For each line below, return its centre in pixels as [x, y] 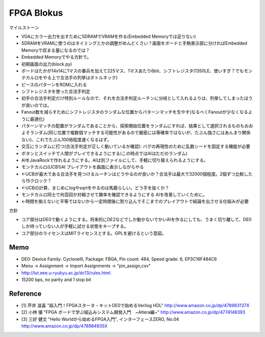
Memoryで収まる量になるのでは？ [56, 50]
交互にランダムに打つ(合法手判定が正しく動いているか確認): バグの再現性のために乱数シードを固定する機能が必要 [136, 146]
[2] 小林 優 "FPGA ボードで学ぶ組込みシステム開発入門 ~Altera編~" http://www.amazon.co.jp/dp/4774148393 [133, 312]
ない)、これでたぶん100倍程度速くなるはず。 [66, 140]
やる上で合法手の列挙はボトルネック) [80, 78]
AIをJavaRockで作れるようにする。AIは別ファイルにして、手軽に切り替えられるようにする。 [115, 160]
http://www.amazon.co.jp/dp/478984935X [65, 326]
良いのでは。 [38, 105]
